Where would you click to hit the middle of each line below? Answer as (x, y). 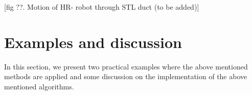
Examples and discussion (93, 42)
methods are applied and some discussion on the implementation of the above (126, 76)
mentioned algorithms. (39, 86)
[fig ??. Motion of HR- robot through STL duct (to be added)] (102, 7)
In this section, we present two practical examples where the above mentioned (126, 66)
